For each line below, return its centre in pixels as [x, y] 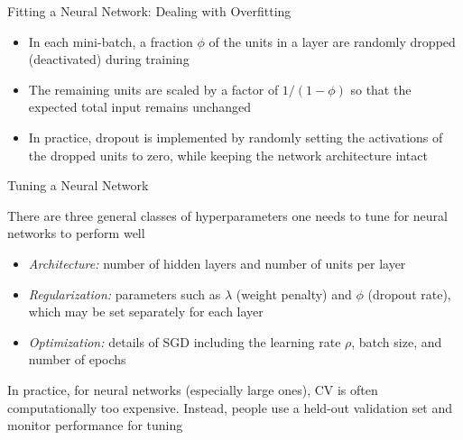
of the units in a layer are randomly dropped [332, 41]
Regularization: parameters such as [125, 293]
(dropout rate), [409, 293]
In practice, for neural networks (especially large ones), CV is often [193, 389]
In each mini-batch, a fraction [111, 41]
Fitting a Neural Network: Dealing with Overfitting [149, 11]
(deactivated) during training [109, 59]
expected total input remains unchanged [140, 107]
